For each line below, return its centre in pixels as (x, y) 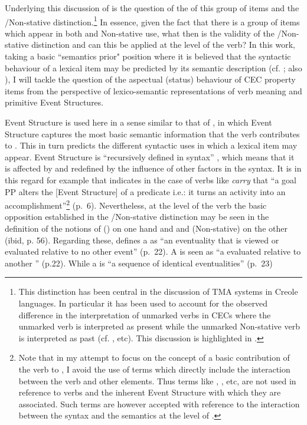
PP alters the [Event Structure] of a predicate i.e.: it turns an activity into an (145, 191)
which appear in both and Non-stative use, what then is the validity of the (140, 33)
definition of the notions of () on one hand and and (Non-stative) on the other (146, 228)
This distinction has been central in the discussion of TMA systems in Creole (158, 291)
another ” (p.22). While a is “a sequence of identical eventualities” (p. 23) (139, 263)
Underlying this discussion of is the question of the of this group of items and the (152, 8)
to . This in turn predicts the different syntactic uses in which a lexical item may (151, 145)
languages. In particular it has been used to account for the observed (143, 303)
